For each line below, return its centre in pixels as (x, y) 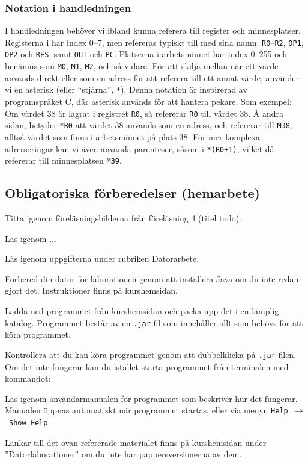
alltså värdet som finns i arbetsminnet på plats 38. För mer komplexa (133, 136)
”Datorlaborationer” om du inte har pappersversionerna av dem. (123, 454)
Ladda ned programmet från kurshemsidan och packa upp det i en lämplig (142, 311)
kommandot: (28, 378)
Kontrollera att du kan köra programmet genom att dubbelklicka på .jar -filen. (151, 354)
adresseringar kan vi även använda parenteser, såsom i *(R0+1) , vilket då (140, 148)
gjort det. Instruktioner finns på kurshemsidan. (91, 290)
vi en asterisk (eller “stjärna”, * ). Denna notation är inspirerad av (126, 89)
